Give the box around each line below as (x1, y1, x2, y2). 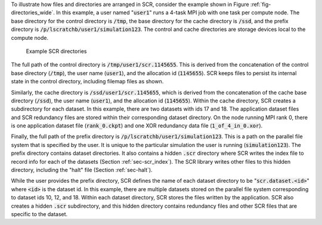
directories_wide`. (11, 9, 55, 16)
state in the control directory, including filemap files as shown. (11, 78, 164, 85)
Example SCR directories (26, 48, 87, 55)
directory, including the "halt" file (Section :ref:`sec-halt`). (11, 167, 153, 174)
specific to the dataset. (11, 210, 68, 217)
